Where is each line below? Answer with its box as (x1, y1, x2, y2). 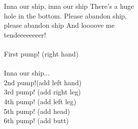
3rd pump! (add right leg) (4, 87, 81, 97)
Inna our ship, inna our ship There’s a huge (4, 1, 134, 11)
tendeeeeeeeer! (4, 29, 46, 39)
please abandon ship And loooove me (4, 20, 115, 30)
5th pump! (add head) (4, 106, 70, 116)
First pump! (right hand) (4, 48, 79, 58)
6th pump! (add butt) (4, 115, 69, 126)
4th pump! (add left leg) (4, 96, 77, 106)
